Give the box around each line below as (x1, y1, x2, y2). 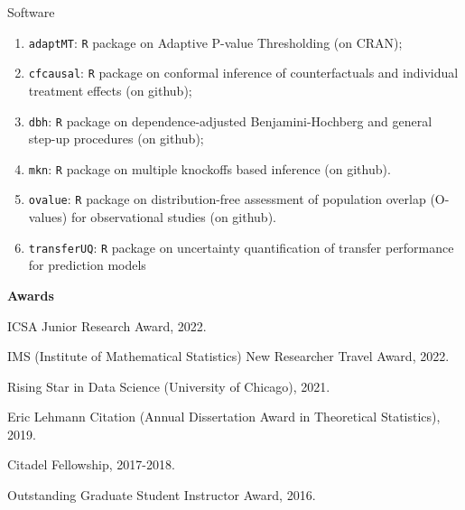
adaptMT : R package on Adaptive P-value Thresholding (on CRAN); (28, 32, 403, 51)
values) (28, 208, 68, 227)
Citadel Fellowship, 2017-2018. (7, 455, 175, 474)
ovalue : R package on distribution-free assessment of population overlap (28, 190, 426, 209)
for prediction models (28, 255, 146, 274)
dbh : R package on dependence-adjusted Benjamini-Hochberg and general (28, 111, 432, 130)
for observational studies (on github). (70, 208, 276, 227)
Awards (7, 285, 54, 304)
